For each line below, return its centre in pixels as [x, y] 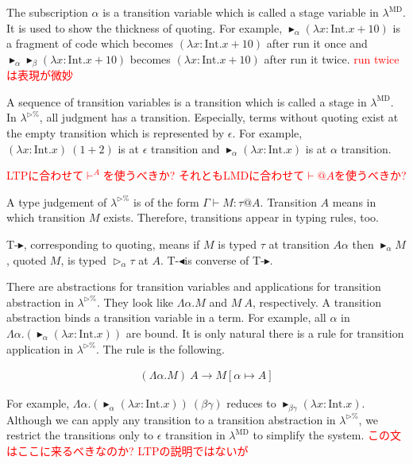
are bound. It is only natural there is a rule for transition [265, 333]
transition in [195, 435]
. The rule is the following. [160, 348]
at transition [299, 244]
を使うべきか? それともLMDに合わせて [204, 175]
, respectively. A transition [317, 302]
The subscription [47, 12]
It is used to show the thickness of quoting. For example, [145, 27]
